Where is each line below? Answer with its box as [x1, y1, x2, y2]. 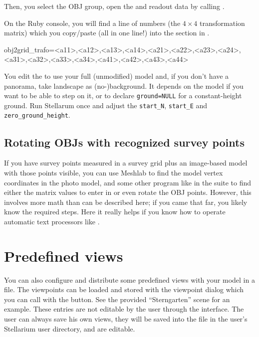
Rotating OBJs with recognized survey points [4, 134, 245, 150]
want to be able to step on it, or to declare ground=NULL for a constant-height [4, 90, 242, 101]
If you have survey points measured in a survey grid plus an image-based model [4, 158, 248, 168]
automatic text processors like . [4, 216, 100, 226]
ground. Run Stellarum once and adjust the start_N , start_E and [4, 100, 208, 110]
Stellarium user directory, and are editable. [4, 323, 135, 334]
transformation [200, 17, 245, 28]
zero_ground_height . [4, 110, 70, 120]
